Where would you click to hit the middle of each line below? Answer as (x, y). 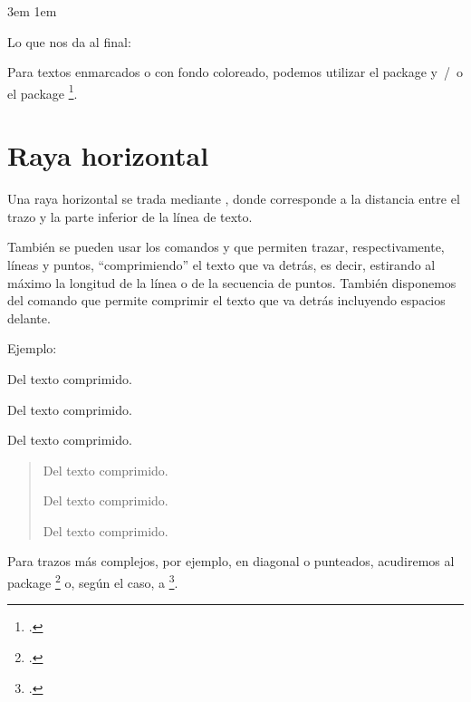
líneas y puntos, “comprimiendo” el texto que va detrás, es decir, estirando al (221, 264)
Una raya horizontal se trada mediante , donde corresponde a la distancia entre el (234, 199)
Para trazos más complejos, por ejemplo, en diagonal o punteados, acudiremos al (231, 561)
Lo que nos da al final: (69, 41)
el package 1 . (43, 91)
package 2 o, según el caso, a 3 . (93, 581)
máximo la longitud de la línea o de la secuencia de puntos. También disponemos (232, 282)
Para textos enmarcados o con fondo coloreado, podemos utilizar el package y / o (235, 72)
